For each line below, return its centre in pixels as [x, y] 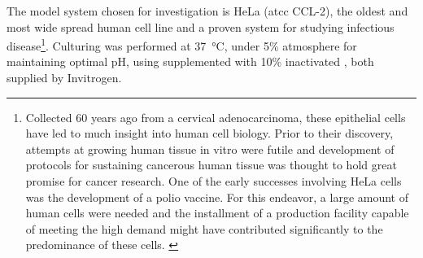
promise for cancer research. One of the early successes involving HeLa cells [214, 181]
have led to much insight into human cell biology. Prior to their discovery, [209, 133]
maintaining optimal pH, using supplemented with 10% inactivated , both [190, 61]
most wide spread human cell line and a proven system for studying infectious [201, 26]
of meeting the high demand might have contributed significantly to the [204, 228]
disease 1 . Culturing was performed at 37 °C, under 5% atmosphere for [182, 44]
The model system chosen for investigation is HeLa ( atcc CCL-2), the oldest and [207, 11]
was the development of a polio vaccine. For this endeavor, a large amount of [217, 197]
